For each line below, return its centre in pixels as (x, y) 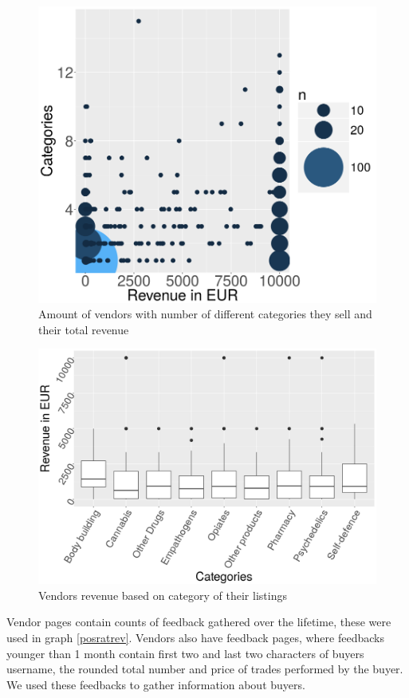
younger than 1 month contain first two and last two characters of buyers (185, 653)
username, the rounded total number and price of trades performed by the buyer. (205, 669)
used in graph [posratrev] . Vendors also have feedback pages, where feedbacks (195, 637)
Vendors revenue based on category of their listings (163, 595)
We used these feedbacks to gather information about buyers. (156, 684)
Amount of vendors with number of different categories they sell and (205, 314)
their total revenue (84, 329)
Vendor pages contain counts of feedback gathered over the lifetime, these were (199, 622)
